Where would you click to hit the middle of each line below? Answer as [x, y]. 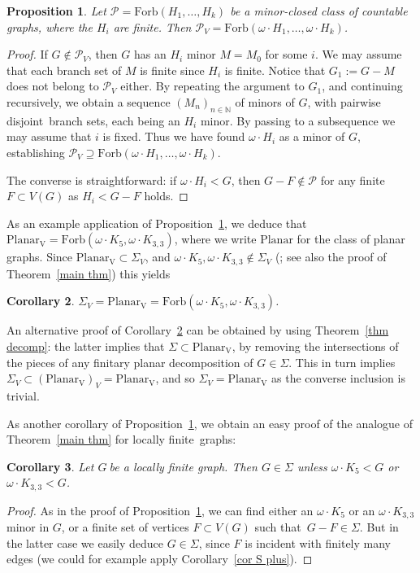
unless [312, 466]
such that [278, 527]
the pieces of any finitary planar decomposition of [130, 362]
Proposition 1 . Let [56, 11]
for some [286, 54]
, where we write [215, 239]
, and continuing [362, 86]
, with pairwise [344, 101]
